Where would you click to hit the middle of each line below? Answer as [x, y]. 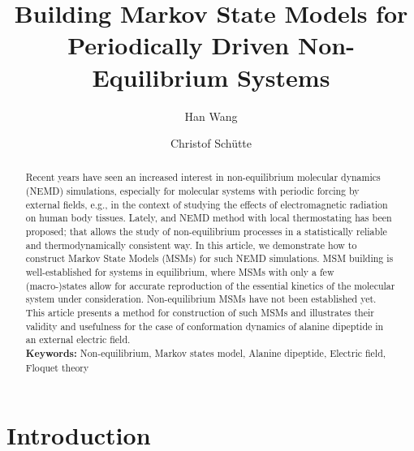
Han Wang [211, 116]
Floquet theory [57, 367]
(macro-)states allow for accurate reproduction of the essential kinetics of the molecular [210, 285]
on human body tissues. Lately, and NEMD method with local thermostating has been [209, 218]
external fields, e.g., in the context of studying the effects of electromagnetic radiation [207, 204]
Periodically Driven [179, 45]
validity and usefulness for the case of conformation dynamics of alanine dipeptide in [205, 326]
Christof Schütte [211, 143]
